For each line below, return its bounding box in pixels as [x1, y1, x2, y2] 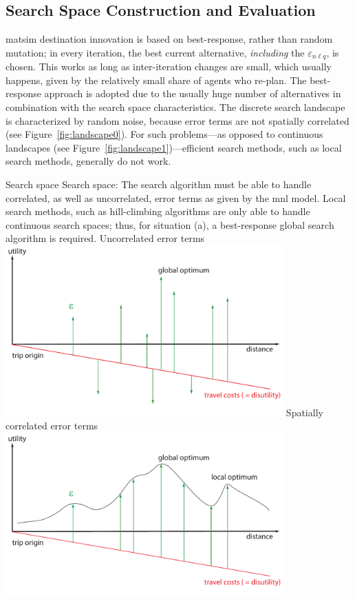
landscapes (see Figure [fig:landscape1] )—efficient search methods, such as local [6, 140, 342, 154]
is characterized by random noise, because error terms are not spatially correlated [6, 113, 349, 128]
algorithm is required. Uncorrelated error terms [6, 231, 205, 245]
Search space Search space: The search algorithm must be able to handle [6, 177, 312, 191]
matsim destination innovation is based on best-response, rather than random [6, 32, 333, 46]
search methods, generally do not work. [6, 154, 171, 168]
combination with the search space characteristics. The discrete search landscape [6, 100, 345, 114]
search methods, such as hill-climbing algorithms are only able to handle [6, 204, 310, 218]
